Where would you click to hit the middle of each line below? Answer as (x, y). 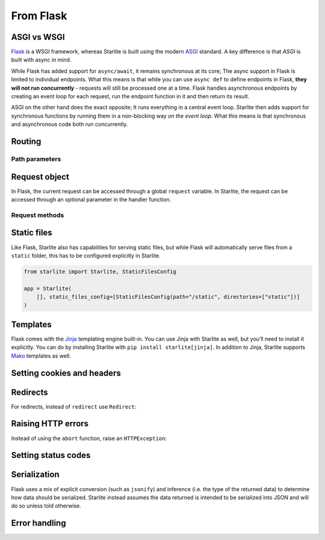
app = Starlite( (48, 288)
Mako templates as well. (41, 356)
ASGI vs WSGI (38, 37)
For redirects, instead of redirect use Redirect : (74, 406)
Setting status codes (51, 455)
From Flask (39, 16)
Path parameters (36, 159)
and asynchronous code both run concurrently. (70, 124)
